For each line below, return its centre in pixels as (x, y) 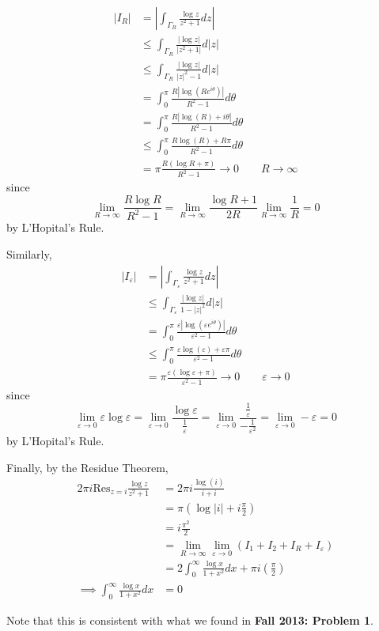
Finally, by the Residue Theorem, (87, 467)
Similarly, (29, 254)
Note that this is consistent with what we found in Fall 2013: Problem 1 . (190, 620)
